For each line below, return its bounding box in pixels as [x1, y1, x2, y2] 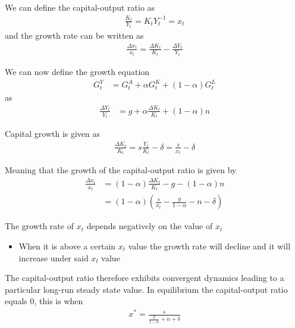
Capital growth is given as [5, 127, 101, 140]
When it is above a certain [18, 239, 116, 252]
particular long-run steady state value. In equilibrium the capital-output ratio [5, 283, 288, 295]
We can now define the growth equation [5, 65, 150, 78]
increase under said [18, 251, 89, 264]
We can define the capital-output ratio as [5, 1, 155, 13]
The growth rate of [5, 220, 74, 232]
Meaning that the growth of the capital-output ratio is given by [5, 164, 237, 176]
